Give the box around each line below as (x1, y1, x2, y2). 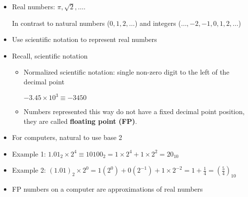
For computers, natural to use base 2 (12, 132, 123, 142)
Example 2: (12, 165, 46, 175)
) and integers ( (135, 18, 181, 28)
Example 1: (12, 148, 46, 158)
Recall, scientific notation (12, 50, 88, 60)
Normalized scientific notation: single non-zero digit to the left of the (23, 67, 229, 77)
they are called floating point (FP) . (23, 116, 137, 126)
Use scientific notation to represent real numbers (12, 34, 157, 44)
